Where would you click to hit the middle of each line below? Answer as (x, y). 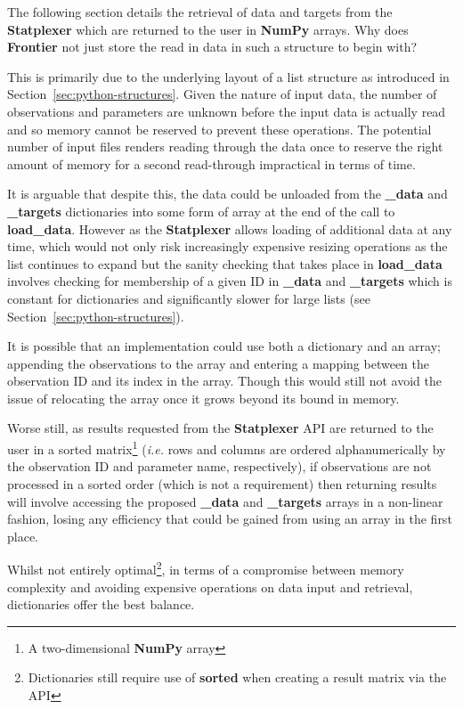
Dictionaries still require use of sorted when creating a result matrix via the (237, 677)
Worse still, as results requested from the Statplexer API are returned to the (220, 428)
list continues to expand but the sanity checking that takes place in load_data (225, 263)
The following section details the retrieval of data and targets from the (200, 12)
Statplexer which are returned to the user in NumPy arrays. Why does (208, 29)
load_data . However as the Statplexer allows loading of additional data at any (230, 228)
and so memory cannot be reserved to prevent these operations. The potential (219, 129)
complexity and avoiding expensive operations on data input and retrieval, (210, 587)
